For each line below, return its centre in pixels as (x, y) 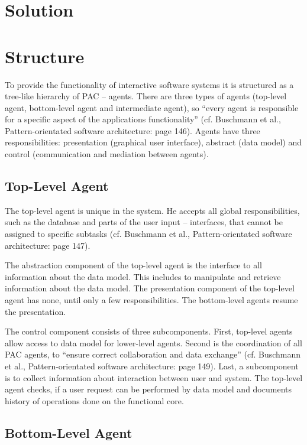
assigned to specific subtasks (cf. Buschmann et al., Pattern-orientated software (148, 234)
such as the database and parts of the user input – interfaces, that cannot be (144, 222)
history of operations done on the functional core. (94, 400)
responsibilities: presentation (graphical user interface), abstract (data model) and (153, 142)
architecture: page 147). (48, 245)
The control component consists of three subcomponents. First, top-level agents (149, 331)
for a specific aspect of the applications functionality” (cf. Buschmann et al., (143, 119)
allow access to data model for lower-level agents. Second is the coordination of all (153, 342)
